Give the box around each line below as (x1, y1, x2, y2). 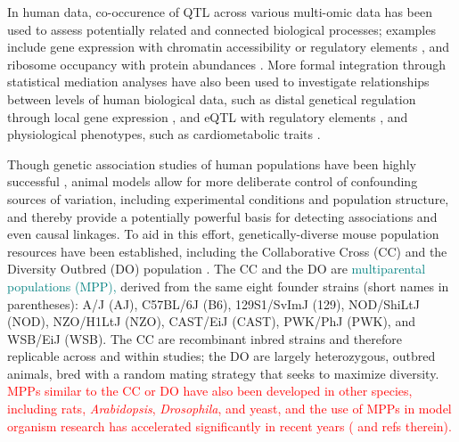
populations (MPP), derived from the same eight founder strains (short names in (7, 276, 449, 295)
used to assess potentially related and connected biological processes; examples (7, 20, 436, 38)
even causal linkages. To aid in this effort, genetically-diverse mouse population (7, 225, 439, 243)
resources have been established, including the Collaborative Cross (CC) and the (7, 241, 447, 260)
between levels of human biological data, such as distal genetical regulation (7, 89, 416, 108)
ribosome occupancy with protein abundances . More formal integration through (7, 54, 447, 73)
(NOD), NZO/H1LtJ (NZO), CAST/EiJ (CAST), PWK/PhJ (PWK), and (7, 312, 415, 331)
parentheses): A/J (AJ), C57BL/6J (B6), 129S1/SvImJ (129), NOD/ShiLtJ (7, 294, 420, 313)
